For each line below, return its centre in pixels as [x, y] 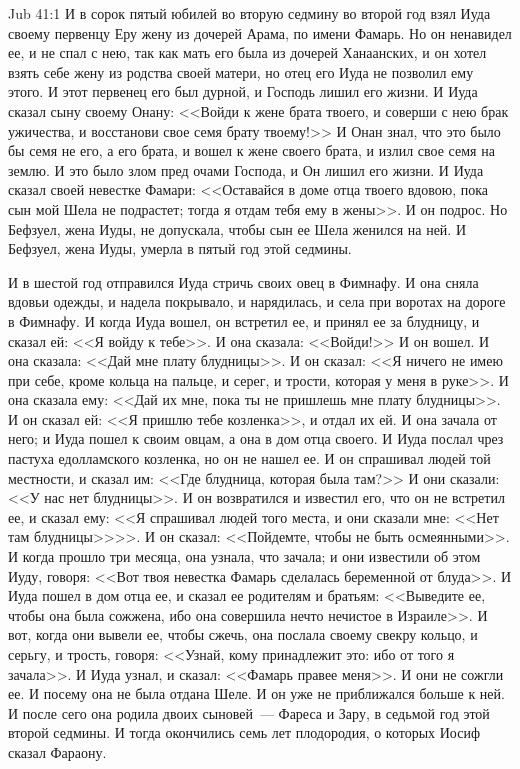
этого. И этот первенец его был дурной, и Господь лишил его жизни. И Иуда [243, 91]
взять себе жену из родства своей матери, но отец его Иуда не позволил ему [241, 71]
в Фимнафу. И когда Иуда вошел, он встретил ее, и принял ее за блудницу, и [244, 320]
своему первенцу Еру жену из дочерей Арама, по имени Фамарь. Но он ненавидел [260, 32]
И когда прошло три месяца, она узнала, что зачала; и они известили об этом [244, 556]
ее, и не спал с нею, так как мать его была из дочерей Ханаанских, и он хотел [247, 52]
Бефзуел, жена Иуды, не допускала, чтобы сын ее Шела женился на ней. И [237, 228]
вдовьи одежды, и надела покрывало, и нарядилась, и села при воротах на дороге [257, 301]
